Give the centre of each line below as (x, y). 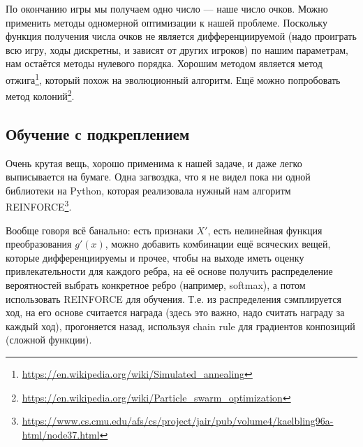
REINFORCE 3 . (39, 206)
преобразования (39, 244)
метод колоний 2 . (40, 95)
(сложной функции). (49, 340)
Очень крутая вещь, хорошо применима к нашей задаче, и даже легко (154, 163)
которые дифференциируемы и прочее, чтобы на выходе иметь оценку (155, 257)
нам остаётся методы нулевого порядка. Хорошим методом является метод (164, 63)
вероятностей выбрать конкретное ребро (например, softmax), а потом (156, 285)
